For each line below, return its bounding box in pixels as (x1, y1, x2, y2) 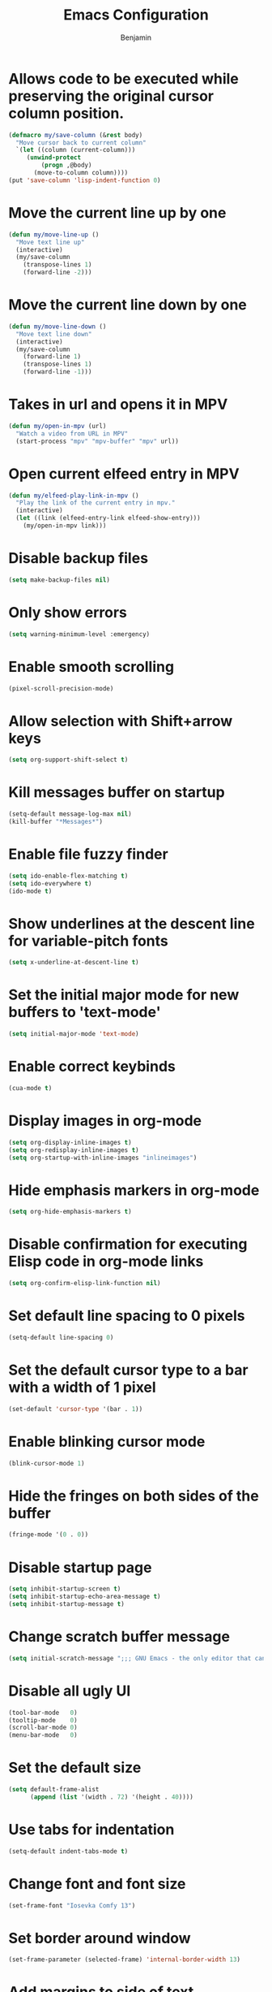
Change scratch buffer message (8, 1627, 231, 1646)
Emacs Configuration (63, 6, 209, 24)
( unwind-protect (26, 154, 82, 162)
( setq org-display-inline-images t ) (8, 1138, 132, 1146)
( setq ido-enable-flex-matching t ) (8, 872, 129, 880)
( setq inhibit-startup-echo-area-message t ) (8, 1592, 161, 1601)
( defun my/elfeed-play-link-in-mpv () (8, 492, 139, 500)
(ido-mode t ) (8, 887, 53, 895)
